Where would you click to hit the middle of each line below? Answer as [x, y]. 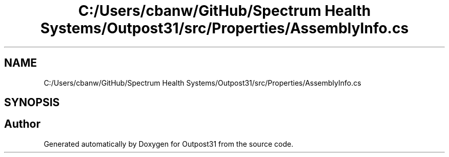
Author [22, 124]
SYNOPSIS [32, 103]
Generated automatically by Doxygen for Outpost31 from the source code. [169, 144]
